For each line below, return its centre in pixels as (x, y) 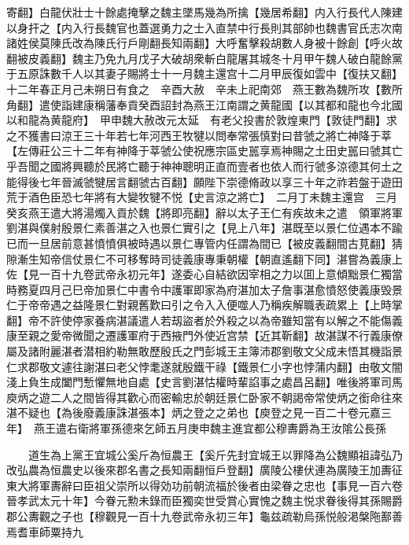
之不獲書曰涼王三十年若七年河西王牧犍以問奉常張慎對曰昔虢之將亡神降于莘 (199, 135)
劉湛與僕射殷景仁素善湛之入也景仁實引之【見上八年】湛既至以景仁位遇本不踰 (204, 228)
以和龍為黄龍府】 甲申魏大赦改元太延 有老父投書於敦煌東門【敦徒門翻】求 (202, 120)
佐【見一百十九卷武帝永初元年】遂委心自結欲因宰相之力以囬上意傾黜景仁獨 (199, 274)
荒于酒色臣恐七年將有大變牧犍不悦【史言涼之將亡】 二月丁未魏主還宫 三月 (202, 197)
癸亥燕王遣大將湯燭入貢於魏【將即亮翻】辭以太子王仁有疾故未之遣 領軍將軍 (204, 212)
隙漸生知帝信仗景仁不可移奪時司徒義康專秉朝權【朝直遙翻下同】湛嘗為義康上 (204, 258)
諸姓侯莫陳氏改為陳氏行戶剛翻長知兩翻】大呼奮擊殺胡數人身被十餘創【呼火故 (204, 43)
